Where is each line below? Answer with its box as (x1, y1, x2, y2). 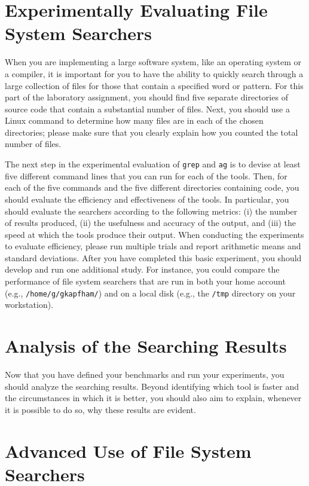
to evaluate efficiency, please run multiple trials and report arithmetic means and (5, 240, 301, 252)
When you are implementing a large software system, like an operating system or (5, 56, 301, 68)
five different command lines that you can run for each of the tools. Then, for (5, 169, 287, 182)
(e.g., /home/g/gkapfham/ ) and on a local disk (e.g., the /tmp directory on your (5, 286, 296, 299)
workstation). (5, 298, 54, 311)
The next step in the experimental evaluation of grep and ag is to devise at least (5, 158, 301, 170)
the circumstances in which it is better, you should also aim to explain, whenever (5, 392, 302, 404)
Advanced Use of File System (5, 438, 252, 463)
